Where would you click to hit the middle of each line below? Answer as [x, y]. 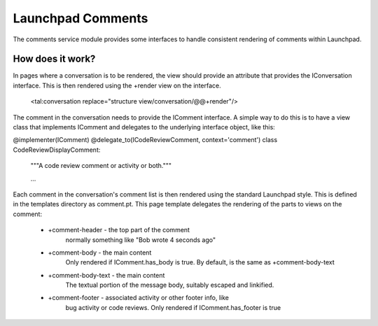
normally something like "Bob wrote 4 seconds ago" [141, 240]
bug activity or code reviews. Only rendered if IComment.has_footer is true [173, 307]
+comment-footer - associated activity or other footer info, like [138, 298]
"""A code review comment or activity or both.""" [101, 166]
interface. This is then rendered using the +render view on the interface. [117, 85]
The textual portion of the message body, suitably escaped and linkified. [170, 285]
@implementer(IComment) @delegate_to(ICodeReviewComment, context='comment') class [145, 140]
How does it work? [54, 59]
